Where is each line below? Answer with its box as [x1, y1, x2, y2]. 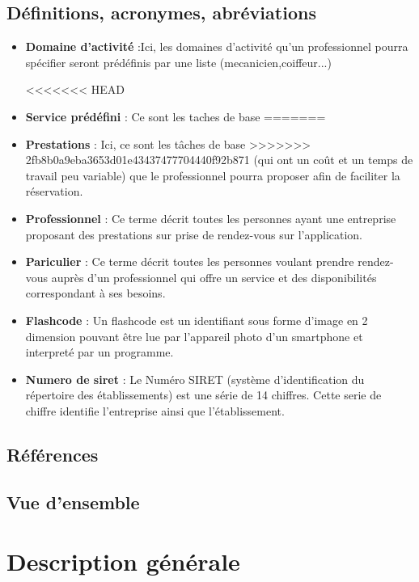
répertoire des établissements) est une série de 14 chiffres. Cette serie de [25, 386, 382, 403]
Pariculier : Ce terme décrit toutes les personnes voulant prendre [25, 253, 354, 270]
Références [6, 441, 99, 466]
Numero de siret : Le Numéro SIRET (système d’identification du [25, 370, 365, 387]
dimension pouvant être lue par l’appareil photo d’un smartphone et [25, 327, 363, 344]
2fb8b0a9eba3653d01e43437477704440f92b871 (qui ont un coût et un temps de [25, 151, 413, 168]
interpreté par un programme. [25, 344, 174, 361]
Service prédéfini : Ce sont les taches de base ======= [25, 108, 326, 124]
